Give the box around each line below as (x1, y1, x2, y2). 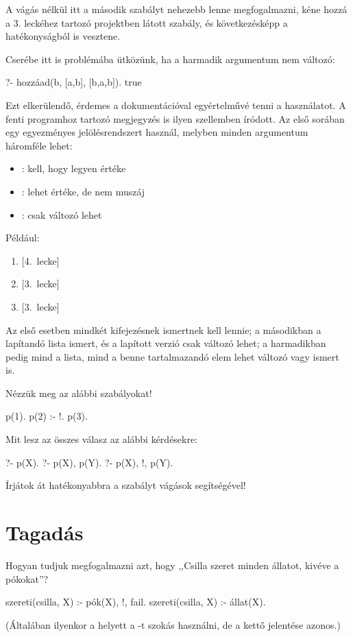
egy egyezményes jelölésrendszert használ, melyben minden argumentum (5, 125, 308, 139)
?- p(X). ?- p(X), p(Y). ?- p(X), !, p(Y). (5, 455, 173, 469)
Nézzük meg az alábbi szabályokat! (5, 385, 152, 400)
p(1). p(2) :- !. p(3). (5, 409, 88, 423)
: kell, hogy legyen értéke (21, 161, 126, 176)
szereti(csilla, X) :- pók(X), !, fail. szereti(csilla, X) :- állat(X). (5, 594, 266, 609)
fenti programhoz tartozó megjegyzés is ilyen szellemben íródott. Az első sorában (5, 111, 345, 125)
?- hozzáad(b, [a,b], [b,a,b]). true (5, 75, 142, 89)
